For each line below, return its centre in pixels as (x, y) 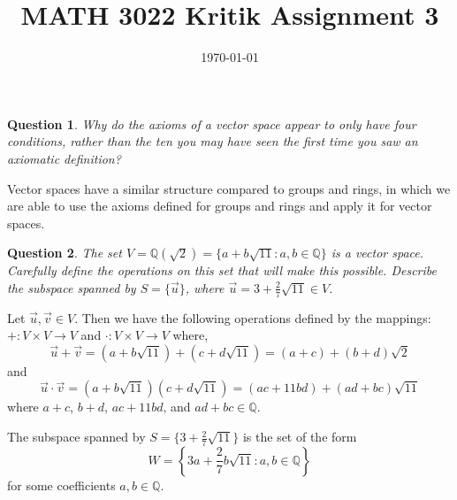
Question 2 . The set (65, 253)
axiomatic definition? (64, 158)
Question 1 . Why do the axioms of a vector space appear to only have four (212, 123)
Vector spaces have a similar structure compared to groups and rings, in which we (229, 188)
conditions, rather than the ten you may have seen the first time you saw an (213, 141)
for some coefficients (61, 485)
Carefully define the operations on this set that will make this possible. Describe (222, 270)
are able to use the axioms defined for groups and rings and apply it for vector (220, 206)
